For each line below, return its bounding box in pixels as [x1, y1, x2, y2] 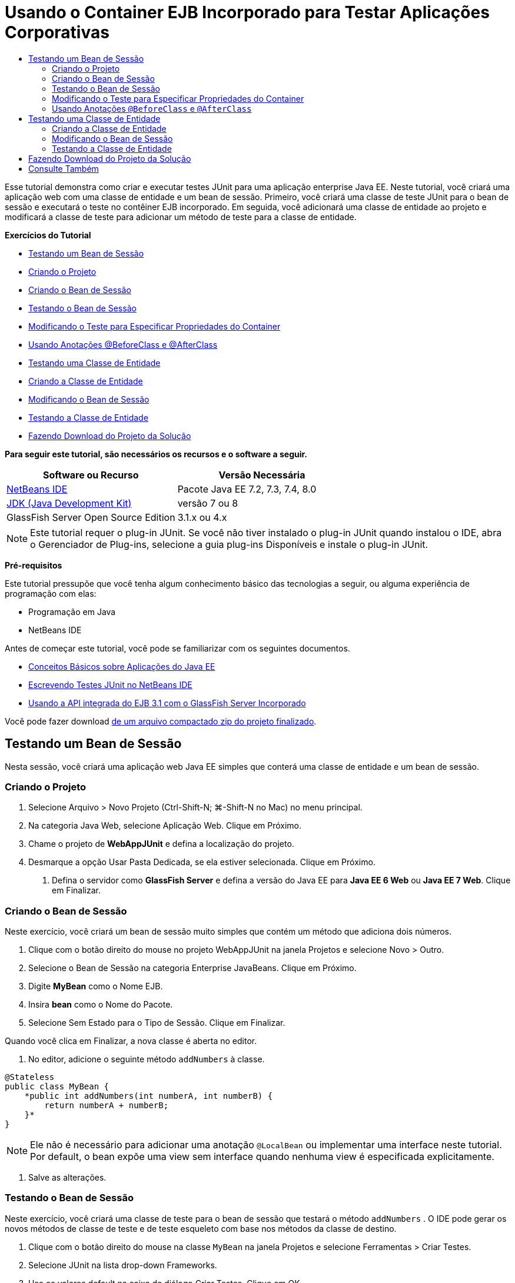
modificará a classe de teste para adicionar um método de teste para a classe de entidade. [5, 211, 357, 222]
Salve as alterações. [28, 1172, 107, 1183]
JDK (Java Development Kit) [6, 497, 132, 509]
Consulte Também [28, 163, 99, 174]
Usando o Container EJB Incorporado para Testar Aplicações [5, 2, 490, 22]
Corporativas [5, 22, 109, 42]
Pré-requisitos [5, 560, 62, 570]
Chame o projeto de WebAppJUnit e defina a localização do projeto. [28, 839, 294, 849]
